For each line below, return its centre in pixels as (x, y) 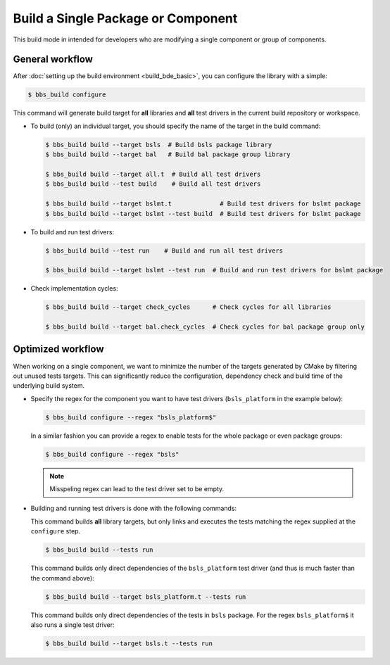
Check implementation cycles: (75, 289)
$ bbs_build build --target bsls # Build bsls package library (159, 145)
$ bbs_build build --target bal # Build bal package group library (168, 154)
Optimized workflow (58, 349)
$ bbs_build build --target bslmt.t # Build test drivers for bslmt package (203, 204)
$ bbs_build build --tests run (100, 550)
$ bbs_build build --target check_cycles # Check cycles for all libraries (188, 307)
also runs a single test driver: (73, 625)
